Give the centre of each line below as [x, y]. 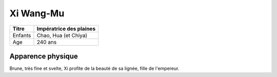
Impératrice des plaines [66, 29]
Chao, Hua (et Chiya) [62, 35]
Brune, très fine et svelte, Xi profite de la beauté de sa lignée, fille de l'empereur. [94, 68]
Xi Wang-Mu [37, 13]
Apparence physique [44, 56]
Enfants [22, 35]
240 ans [47, 42]
